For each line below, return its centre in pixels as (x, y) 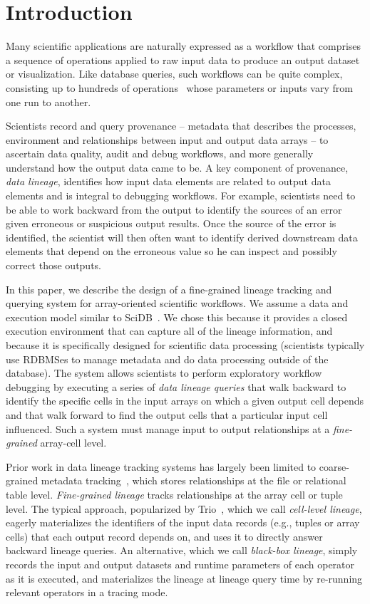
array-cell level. (73, 443)
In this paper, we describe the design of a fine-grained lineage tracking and (169, 289)
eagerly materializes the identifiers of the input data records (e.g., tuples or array (183, 522)
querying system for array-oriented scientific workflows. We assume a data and (177, 303)
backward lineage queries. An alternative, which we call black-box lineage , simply (182, 550)
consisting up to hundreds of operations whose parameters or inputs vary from (179, 87)
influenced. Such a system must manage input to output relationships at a (168, 428)
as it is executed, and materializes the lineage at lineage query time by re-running (184, 578)
